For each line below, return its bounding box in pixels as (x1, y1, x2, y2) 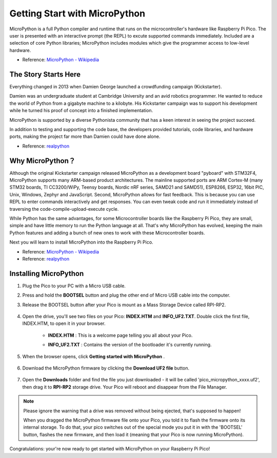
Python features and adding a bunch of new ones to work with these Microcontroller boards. (9, 229, 205, 236)
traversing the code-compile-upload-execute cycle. (9, 206, 119, 212)
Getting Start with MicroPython (9, 8, 146, 19)
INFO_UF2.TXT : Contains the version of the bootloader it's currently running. (48, 342, 212, 348)
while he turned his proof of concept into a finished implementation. (9, 107, 153, 114)
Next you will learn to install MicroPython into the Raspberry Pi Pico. (9, 239, 153, 245)
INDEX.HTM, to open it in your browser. (22, 320, 106, 326)
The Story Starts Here (9, 70, 81, 79)
